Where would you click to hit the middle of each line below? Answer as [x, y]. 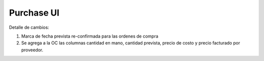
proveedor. [32, 50]
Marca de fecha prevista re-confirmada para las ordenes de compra [90, 36]
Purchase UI [34, 13]
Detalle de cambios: [29, 27]
